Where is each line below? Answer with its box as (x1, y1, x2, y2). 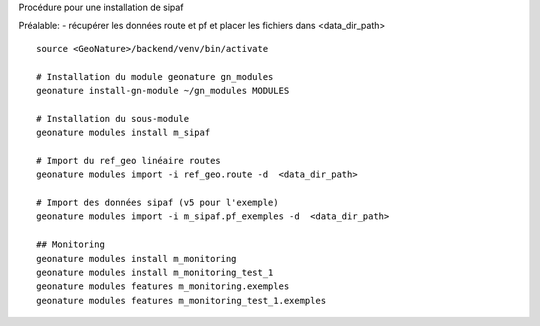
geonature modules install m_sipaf (36, 127, 211, 139)
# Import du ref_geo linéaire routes (36, 155, 222, 166)
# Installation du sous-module (36, 113, 190, 124)
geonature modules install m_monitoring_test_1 (36, 267, 274, 279)
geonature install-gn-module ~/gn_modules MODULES (36, 85, 290, 96)
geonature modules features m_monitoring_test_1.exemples (36, 295, 327, 306)
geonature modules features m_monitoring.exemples (36, 281, 290, 292)
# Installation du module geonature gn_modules (36, 71, 274, 82)
